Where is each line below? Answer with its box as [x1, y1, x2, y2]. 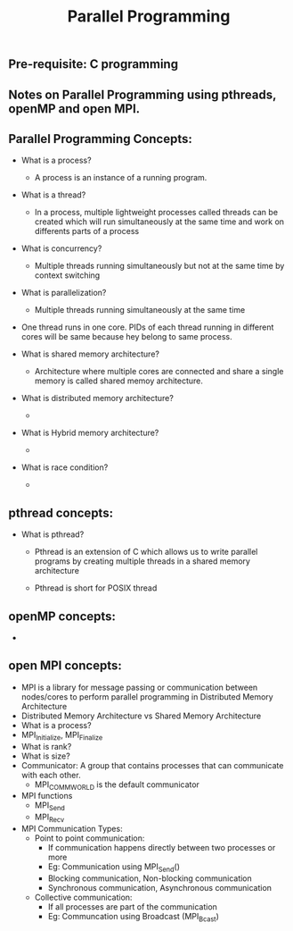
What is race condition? [20, 462, 109, 473]
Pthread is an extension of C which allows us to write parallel [34, 547, 258, 558]
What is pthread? [20, 529, 85, 540]
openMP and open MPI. [8, 101, 141, 116]
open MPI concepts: [8, 658, 122, 674]
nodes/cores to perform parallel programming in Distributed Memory [20, 691, 273, 702]
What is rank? [20, 741, 72, 751]
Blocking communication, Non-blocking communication [47, 873, 253, 884]
